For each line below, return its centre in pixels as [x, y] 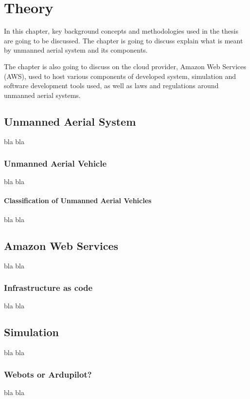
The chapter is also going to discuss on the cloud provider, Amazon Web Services [125, 66]
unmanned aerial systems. [42, 95]
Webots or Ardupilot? [48, 374]
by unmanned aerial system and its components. [76, 50]
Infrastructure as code [48, 287]
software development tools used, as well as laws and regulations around [111, 85]
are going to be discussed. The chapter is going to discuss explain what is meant [124, 40]
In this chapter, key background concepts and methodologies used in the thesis [121, 31]
